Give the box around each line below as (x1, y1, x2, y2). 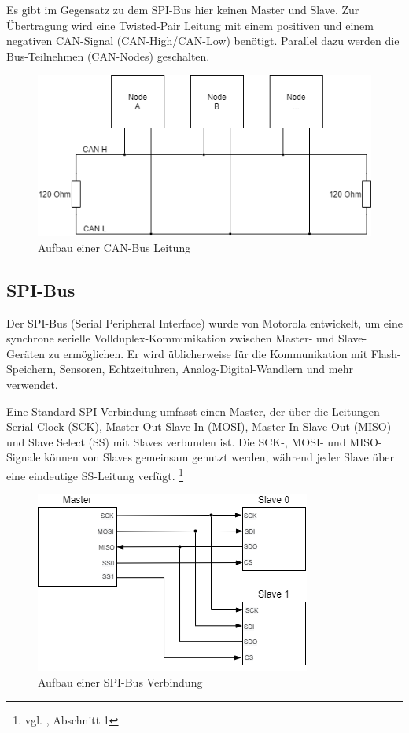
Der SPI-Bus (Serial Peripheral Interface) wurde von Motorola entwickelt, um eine (6, 314, 403, 331)
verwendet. (6, 376, 58, 392)
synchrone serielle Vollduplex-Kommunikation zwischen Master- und (6, 330, 335, 346)
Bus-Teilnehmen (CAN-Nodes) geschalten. (6, 47, 210, 64)
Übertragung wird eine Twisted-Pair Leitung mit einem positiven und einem (6, 17, 374, 33)
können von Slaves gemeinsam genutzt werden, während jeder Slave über (44, 449, 395, 465)
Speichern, (6, 361, 57, 377)
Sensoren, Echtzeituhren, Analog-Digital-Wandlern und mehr (59, 361, 353, 377)
